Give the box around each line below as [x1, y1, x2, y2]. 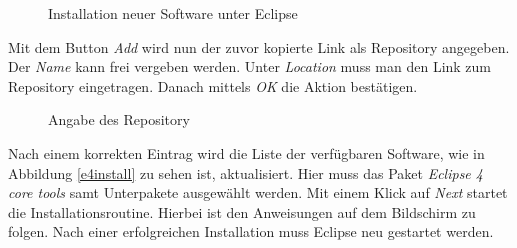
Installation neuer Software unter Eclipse [48, 3, 298, 23]
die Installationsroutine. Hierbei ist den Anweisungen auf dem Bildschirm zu [8, 201, 476, 222]
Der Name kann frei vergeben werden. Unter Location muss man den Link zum [8, 56, 492, 77]
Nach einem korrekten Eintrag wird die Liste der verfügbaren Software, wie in [8, 142, 485, 163]
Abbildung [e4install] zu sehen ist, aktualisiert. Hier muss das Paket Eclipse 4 [8, 162, 483, 183]
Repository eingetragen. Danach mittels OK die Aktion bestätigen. [8, 75, 418, 96]
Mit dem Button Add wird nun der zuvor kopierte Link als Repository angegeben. [8, 36, 510, 57]
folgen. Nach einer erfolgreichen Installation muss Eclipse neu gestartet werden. [8, 221, 494, 242]
